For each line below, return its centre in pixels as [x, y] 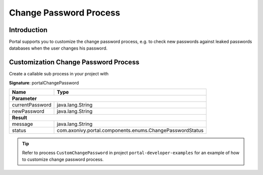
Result [19, 118]
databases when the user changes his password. [58, 48]
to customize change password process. [63, 159]
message [23, 124]
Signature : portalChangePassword [44, 83]
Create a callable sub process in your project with [59, 74]
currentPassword [32, 105]
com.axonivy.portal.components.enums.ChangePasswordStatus [130, 130]
